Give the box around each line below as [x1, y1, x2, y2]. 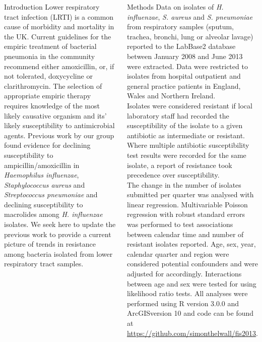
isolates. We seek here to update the [4, 219, 116, 230]
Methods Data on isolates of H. [126, 2, 224, 12]
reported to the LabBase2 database [126, 41, 236, 51]
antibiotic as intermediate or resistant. [126, 130, 245, 140]
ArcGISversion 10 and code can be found [126, 308, 254, 318]
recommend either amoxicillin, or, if [4, 61, 114, 71]
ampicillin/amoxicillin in [4, 159, 80, 170]
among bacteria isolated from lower [4, 248, 113, 259]
